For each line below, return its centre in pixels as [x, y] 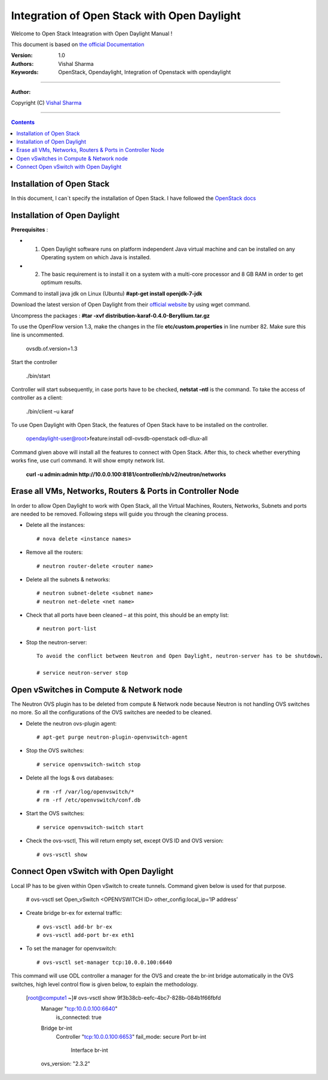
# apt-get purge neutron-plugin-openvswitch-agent [112, 737]
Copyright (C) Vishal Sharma [46, 102]
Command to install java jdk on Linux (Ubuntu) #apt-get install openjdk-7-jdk [107, 293]
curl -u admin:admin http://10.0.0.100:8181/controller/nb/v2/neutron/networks [126, 474]
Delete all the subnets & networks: [68, 579]
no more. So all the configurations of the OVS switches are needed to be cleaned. [111, 712]
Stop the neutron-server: [56, 642]
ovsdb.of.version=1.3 [52, 348]
